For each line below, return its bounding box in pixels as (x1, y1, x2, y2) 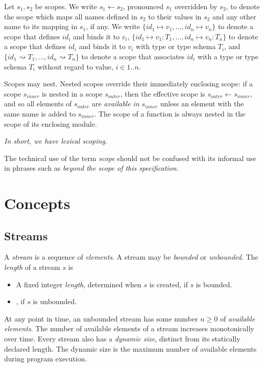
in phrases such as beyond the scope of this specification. (4, 163, 179, 173)
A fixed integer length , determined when (16, 279, 141, 289)
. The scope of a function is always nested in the (94, 108, 246, 119)
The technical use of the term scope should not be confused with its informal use (4, 152, 256, 163)
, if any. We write (86, 21, 140, 32)
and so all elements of (4, 98, 72, 109)
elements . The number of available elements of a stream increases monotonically (4, 323, 254, 334)
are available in (91, 98, 139, 109)
